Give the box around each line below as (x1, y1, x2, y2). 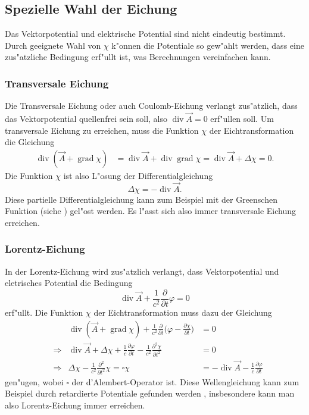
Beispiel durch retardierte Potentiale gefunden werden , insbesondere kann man (5, 387, 295, 400)
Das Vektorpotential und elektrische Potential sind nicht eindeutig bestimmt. (5, 27, 286, 40)
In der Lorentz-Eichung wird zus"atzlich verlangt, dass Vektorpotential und (5, 265, 279, 277)
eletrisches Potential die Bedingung (5, 276, 133, 289)
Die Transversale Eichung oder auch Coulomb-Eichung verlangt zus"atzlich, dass (5, 99, 298, 112)
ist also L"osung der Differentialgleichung (63, 169, 213, 181)
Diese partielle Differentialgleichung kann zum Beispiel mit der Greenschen (5, 193, 277, 205)
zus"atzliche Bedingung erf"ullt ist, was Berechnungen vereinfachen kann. (5, 51, 271, 63)
